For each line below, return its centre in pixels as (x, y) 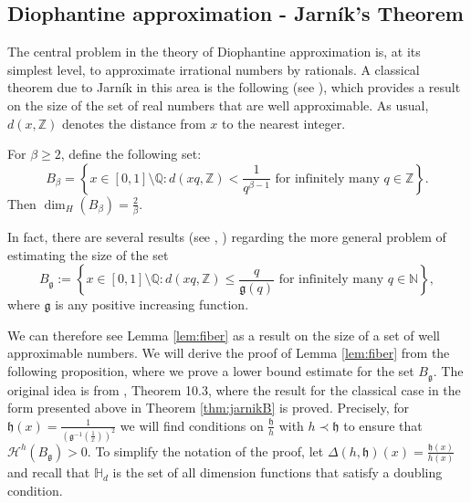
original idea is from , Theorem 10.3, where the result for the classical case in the (234, 389)
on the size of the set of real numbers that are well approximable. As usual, (218, 105)
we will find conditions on (192, 425)
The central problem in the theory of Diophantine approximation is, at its (214, 52)
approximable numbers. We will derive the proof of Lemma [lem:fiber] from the (229, 353)
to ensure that (383, 425)
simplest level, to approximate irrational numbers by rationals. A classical (214, 69)
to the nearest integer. (284, 123)
